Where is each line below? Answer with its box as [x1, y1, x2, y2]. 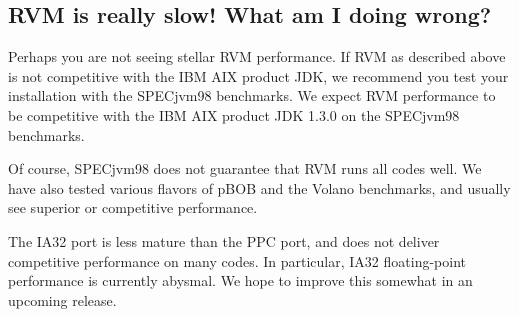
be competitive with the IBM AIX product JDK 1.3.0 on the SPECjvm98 [8, 104, 460, 125]
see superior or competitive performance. [8, 197, 258, 218]
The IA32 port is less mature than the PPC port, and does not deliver [8, 230, 440, 251]
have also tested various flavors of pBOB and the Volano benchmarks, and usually [8, 177, 511, 198]
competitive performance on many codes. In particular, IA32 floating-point [8, 250, 466, 271]
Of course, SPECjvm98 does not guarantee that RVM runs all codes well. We [8, 158, 482, 179]
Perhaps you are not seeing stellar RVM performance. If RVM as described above [8, 46, 506, 67]
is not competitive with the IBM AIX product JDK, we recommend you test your [8, 65, 509, 86]
